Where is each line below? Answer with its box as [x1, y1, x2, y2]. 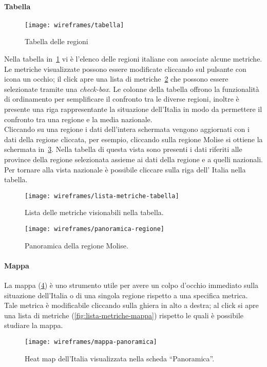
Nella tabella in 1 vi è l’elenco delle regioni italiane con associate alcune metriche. [4, 53, 262, 64]
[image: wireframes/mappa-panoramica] [25, 338, 157, 346]
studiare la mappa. [4, 320, 63, 331]
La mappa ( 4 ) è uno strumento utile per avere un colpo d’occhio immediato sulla [4, 280, 259, 291]
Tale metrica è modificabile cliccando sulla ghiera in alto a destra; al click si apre [4, 300, 259, 311]
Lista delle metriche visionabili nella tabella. [25, 207, 164, 218]
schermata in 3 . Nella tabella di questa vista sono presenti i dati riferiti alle [4, 144, 242, 154]
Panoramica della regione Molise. [25, 240, 128, 250]
